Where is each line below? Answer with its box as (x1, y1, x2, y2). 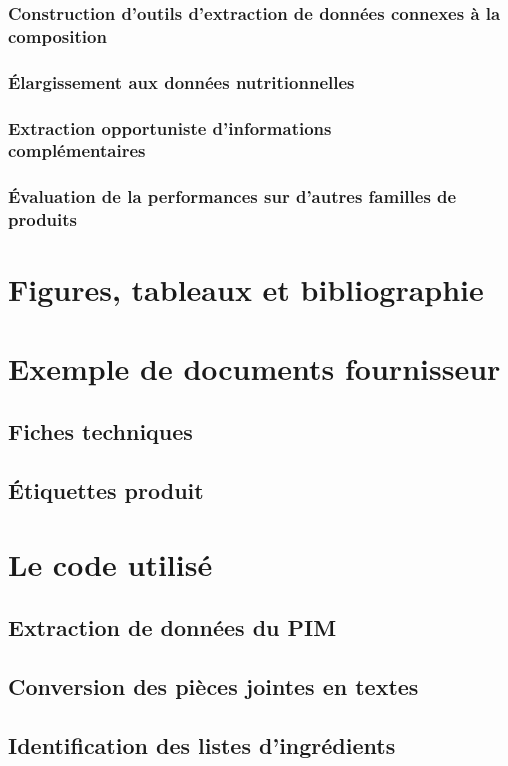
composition (8, 23, 107, 48)
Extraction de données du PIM (8, 612, 337, 643)
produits (8, 207, 78, 232)
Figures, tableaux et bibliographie (8, 269, 484, 310)
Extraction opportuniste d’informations (8, 115, 332, 140)
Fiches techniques (8, 416, 193, 447)
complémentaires (8, 138, 146, 163)
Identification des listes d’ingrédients (8, 729, 396, 760)
